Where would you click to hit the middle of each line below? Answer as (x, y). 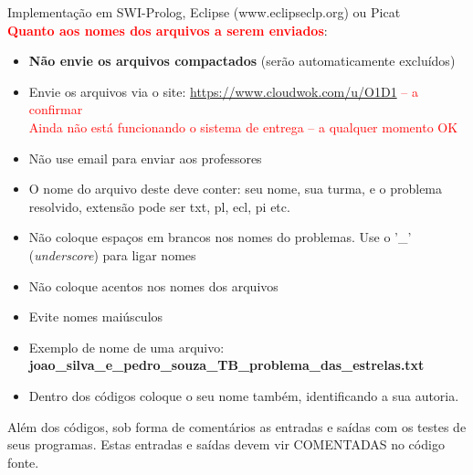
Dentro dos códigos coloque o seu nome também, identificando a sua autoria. (244, 395)
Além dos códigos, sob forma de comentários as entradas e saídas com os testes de (237, 426)
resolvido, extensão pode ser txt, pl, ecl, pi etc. (159, 206)
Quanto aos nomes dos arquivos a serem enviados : (168, 30)
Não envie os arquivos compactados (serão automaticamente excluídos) (242, 61)
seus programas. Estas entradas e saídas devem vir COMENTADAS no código (226, 444)
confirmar (56, 109)
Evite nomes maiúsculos (96, 317)
